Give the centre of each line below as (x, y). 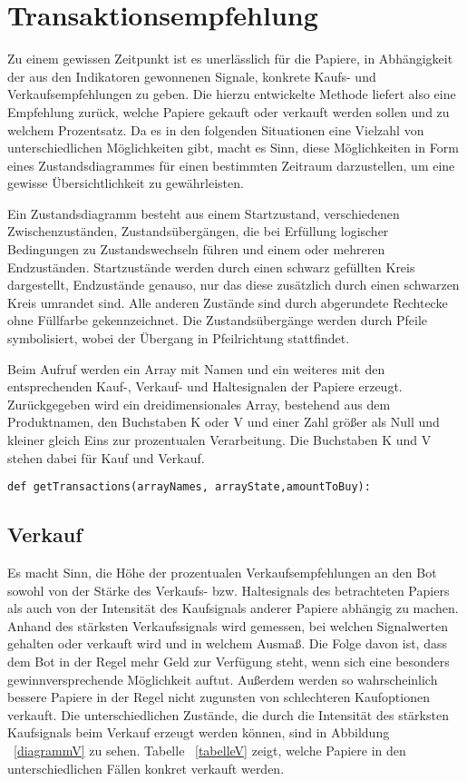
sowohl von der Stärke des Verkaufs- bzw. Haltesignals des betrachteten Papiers (229, 590)
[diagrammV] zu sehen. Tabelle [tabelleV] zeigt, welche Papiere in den (210, 750)
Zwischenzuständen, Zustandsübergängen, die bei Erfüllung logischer (198, 231)
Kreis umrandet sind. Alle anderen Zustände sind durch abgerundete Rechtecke (228, 302)
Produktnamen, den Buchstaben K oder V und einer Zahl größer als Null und (224, 422)
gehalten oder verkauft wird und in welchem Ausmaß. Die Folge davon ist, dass (227, 643)
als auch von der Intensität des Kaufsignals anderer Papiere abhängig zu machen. (233, 608)
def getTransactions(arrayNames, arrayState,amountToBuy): (189, 487)
